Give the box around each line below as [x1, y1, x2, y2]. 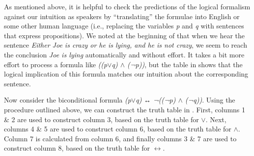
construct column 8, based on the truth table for [4, 143, 150, 153]
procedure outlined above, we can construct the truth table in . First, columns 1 [4, 104, 246, 114]
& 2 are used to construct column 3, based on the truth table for [4, 114, 199, 124]
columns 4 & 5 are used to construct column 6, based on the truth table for [4, 124, 231, 134]
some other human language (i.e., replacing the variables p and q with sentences [4, 21, 244, 31]
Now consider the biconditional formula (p [4, 95, 131, 105]
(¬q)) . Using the [185, 95, 235, 105]
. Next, [205, 114, 226, 124]
